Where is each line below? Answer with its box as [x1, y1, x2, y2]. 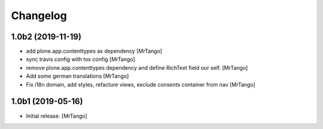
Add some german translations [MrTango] [26, 72, 129, 80]
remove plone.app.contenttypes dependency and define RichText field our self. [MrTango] [26, 64, 248, 71]
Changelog [11, 9, 67, 22]
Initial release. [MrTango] [26, 112, 88, 119]
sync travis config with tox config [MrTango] [26, 56, 136, 63]
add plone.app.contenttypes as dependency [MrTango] [26, 48, 163, 55]
